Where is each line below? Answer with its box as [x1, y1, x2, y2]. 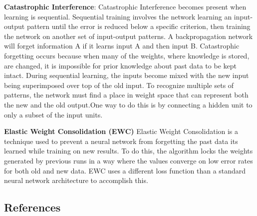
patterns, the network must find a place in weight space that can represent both [4, 89, 249, 100]
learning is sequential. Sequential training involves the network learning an [4, 11, 232, 21]
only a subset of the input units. [4, 109, 103, 119]
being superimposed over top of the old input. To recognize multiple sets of [4, 79, 234, 90]
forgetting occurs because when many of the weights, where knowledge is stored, [4, 50, 250, 60]
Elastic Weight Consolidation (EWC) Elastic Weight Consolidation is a [4, 126, 239, 136]
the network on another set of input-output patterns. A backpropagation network [4, 30, 253, 41]
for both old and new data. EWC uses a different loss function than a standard [4, 165, 246, 175]
